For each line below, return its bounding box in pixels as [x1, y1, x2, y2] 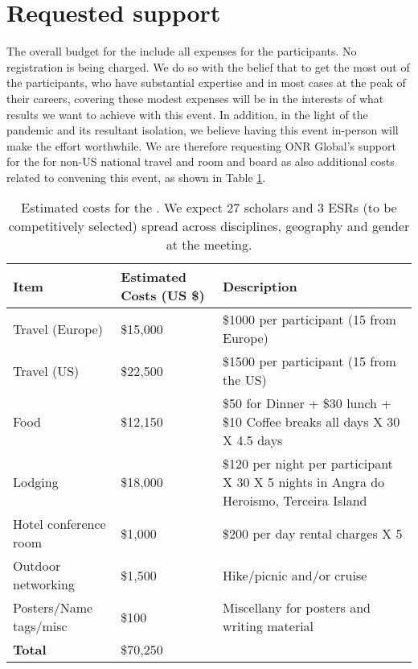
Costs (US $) [121, 286, 205, 305]
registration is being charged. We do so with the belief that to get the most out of [6, 58, 410, 75]
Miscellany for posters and [223, 598, 371, 617]
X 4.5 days [223, 431, 283, 450]
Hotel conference [13, 514, 106, 534]
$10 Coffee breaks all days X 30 [223, 412, 400, 432]
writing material [223, 617, 314, 636]
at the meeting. [166, 235, 252, 254]
